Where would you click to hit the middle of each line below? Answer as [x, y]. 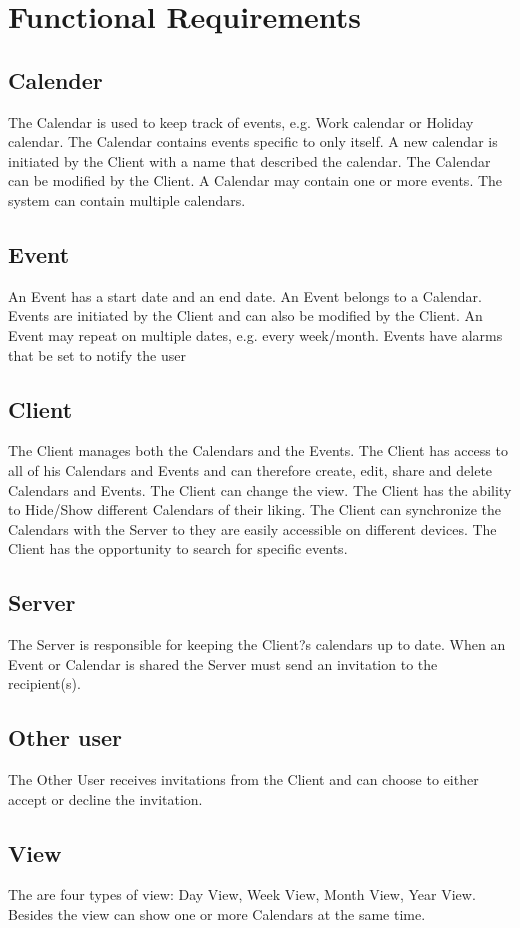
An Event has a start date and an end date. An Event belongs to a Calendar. [245, 295]
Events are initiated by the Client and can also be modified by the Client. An [245, 315]
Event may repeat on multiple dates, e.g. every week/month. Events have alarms [255, 334]
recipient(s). [44, 683]
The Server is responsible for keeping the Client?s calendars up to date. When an [257, 644]
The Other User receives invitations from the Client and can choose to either [243, 779]
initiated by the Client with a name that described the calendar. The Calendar [249, 160]
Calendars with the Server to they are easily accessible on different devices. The [252, 528]
